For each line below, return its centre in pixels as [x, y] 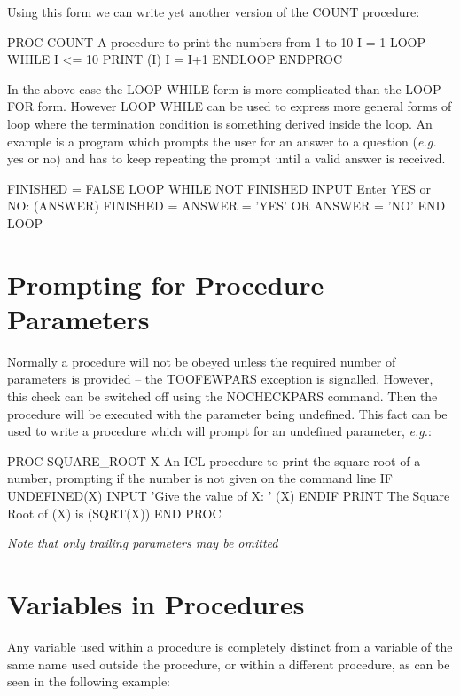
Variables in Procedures [156, 603]
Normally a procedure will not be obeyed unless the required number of [202, 361]
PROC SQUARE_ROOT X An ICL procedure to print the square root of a [214, 460]
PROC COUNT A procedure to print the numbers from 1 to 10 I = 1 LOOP [216, 41]
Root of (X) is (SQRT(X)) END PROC [114, 513]
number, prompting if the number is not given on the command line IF [200, 478]
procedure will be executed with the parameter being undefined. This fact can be [227, 413]
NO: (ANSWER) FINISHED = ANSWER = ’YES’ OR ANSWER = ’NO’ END [226, 206]
